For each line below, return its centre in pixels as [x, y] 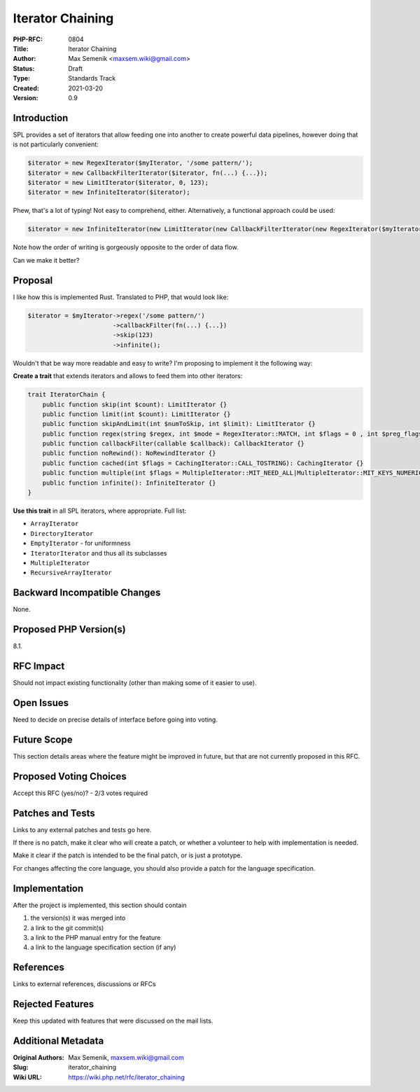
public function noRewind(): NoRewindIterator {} [129, 453]
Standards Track [92, 78]
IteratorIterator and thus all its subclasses [99, 553]
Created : [26, 88]
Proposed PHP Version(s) [69, 629]
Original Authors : [38, 1058]
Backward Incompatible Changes [87, 593]
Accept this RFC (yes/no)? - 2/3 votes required [80, 793]
